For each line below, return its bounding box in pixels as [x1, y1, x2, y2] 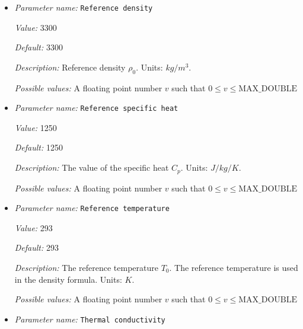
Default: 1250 [14, 141, 63, 154]
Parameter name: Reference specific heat [14, 101, 178, 114]
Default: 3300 [14, 41, 63, 53]
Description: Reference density [14, 60, 126, 73]
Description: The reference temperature [14, 261, 158, 273]
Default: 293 [14, 241, 59, 254]
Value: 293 [14, 221, 53, 234]
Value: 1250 [14, 121, 57, 133]
